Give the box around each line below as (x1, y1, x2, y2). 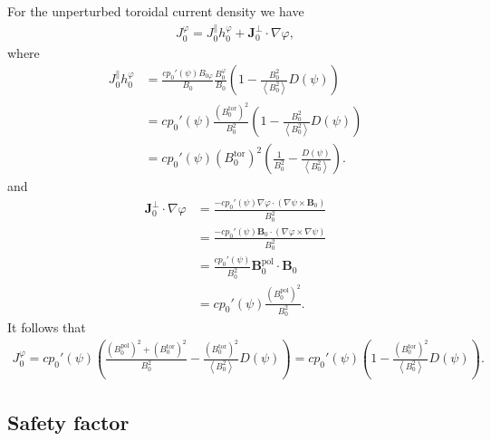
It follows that (7, 317, 86, 336)
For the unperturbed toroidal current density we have (7, 2, 304, 20)
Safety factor (7, 407, 130, 436)
